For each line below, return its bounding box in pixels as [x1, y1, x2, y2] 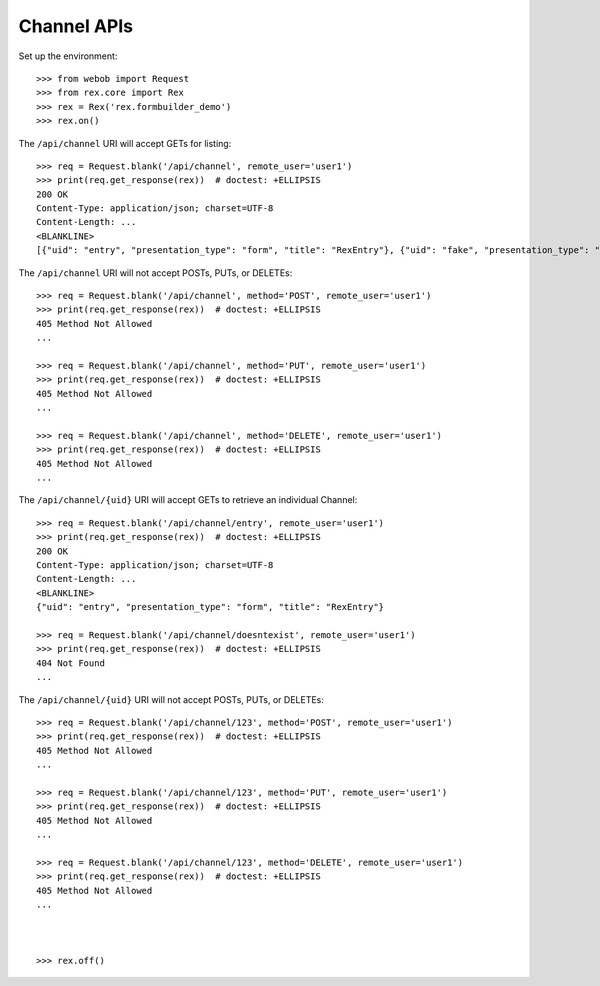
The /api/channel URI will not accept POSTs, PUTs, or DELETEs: [18, 266, 293, 279]
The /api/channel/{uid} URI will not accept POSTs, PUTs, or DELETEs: [18, 693, 325, 705]
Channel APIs [18, 15, 134, 37]
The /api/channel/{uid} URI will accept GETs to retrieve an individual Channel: [18, 494, 358, 506]
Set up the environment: [18, 50, 118, 62]
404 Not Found [36, 657, 105, 669]
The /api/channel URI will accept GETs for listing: [18, 137, 232, 149]
